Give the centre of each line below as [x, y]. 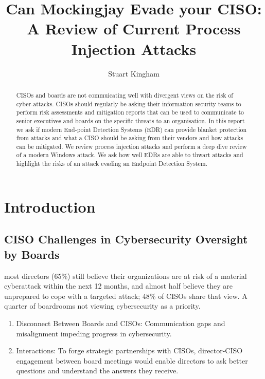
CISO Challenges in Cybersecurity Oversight [126, 239]
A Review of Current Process [134, 29]
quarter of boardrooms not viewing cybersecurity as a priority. [102, 306]
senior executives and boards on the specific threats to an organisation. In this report [130, 120]
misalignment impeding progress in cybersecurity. [94, 333]
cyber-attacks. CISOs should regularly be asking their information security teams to [129, 103]
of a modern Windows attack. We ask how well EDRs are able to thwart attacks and [130, 155]
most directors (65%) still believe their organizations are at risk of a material [126, 276]
